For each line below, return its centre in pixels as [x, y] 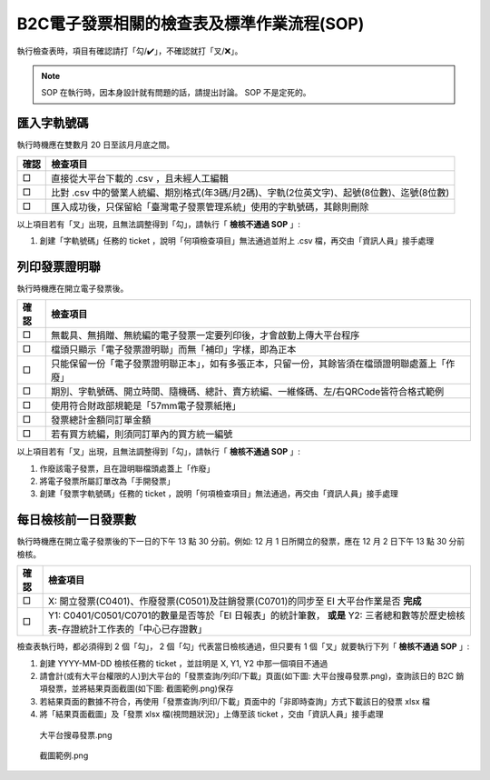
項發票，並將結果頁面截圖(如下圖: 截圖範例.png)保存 [137, 689]
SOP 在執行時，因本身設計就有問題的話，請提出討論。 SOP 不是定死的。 [176, 93]
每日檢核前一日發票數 [76, 520]
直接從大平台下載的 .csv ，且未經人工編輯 [140, 178]
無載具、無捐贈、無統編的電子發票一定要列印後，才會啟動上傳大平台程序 [205, 335]
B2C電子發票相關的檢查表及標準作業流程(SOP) [191, 24]
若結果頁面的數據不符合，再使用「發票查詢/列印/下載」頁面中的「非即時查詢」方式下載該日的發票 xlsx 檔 [235, 701]
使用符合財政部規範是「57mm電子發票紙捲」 [146, 406]
